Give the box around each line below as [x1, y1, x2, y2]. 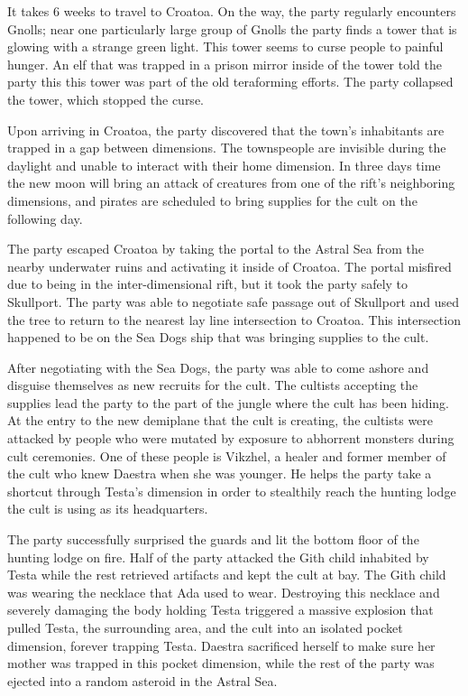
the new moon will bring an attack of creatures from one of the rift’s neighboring [7, 173, 455, 192]
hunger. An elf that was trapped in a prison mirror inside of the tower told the [7, 54, 442, 73]
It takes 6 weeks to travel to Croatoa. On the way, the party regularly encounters [7, 2, 456, 20]
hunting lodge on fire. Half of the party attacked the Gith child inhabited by [7, 547, 429, 566]
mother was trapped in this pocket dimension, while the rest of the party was [7, 654, 435, 673]
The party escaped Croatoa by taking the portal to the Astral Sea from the [7, 239, 424, 258]
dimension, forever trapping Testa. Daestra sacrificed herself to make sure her [7, 636, 436, 654]
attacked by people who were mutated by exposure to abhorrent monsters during [7, 429, 454, 448]
